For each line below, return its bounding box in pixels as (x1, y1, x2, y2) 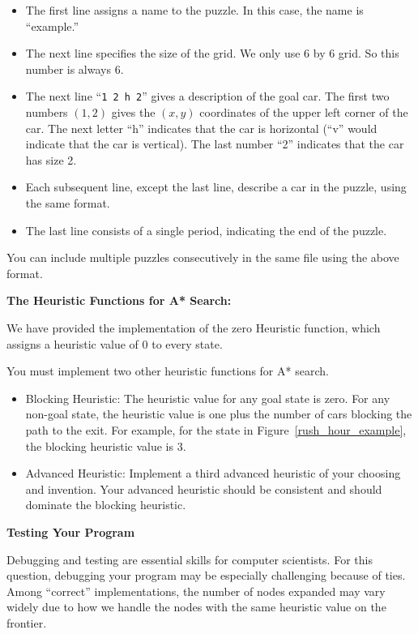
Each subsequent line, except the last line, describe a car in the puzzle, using (25, 178, 407, 195)
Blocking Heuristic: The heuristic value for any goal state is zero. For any (25, 389, 390, 406)
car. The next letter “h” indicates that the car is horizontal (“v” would (25, 119, 377, 136)
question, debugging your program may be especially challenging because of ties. (6, 567, 406, 584)
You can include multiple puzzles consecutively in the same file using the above (6, 249, 399, 266)
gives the (111, 104, 156, 121)
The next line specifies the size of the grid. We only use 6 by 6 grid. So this (25, 45, 399, 62)
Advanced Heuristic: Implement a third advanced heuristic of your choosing (25, 465, 401, 482)
